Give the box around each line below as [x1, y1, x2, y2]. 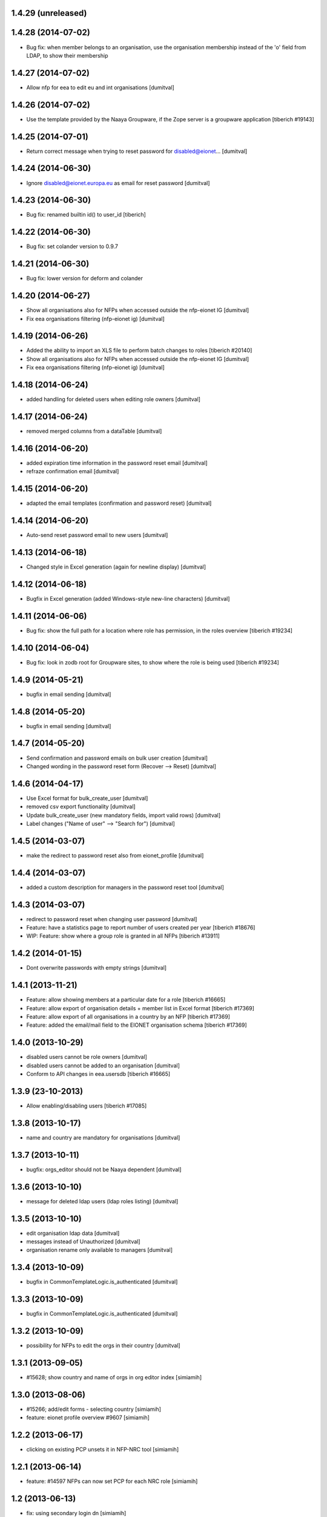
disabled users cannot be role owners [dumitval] [26, 1053, 148, 1061]
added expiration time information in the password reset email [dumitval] [26, 459, 208, 467]
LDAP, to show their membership [26, 52, 108, 59]
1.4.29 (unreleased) [11, 8, 87, 18]
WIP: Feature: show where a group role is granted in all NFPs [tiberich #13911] [26, 932, 220, 940]
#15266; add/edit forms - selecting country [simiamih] [26, 1405, 162, 1413]
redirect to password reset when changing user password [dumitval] [26, 915, 197, 922]
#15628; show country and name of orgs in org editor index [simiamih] [26, 1374, 202, 1381]
